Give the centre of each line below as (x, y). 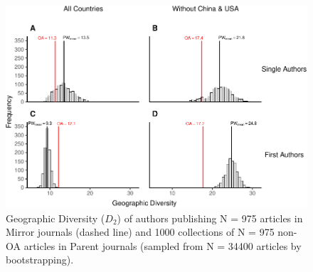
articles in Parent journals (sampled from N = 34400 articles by (163, 245)
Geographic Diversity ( (55, 218)
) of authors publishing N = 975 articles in (210, 218)
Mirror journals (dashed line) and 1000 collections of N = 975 (140, 232)
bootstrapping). (40, 260)
